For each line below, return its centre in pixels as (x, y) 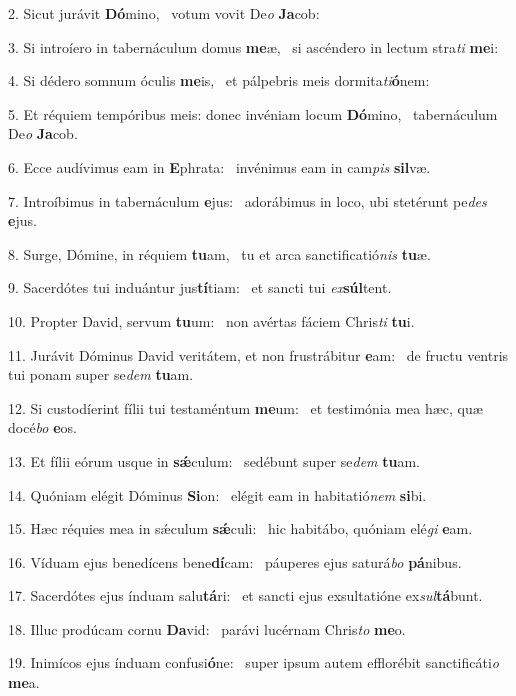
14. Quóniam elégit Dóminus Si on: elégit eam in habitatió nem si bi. (217, 494)
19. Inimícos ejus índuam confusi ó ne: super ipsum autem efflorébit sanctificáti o (253, 662)
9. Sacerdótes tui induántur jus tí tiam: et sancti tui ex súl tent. (200, 287)
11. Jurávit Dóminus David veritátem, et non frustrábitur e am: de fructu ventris (258, 354)
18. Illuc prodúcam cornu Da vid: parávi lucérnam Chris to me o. (207, 628)
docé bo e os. (42, 427)
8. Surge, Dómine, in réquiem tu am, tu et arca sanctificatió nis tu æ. (219, 253)
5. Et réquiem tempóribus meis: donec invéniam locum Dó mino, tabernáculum (253, 113)
